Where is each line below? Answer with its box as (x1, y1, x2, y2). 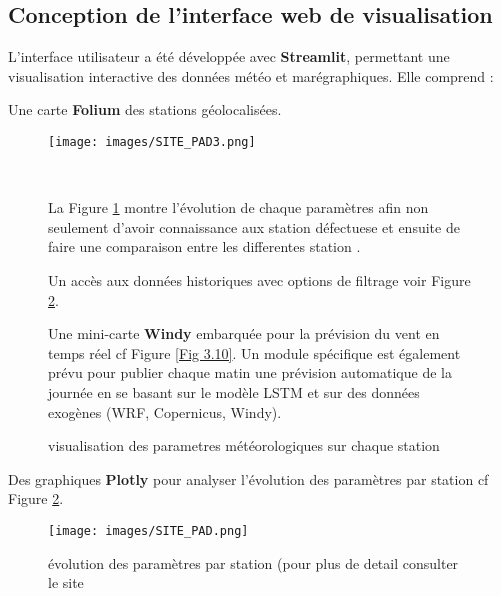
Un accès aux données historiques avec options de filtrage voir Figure (48, 270, 471, 291)
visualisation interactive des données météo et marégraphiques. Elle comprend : (8, 65, 494, 86)
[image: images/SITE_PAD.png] (48, 523, 249, 538)
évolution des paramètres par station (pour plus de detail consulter (48, 552, 459, 573)
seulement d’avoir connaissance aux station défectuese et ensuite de (48, 216, 460, 237)
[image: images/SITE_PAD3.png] (48, 134, 256, 149)
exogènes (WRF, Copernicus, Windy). (48, 401, 282, 422)
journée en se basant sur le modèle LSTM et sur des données (48, 381, 420, 402)
